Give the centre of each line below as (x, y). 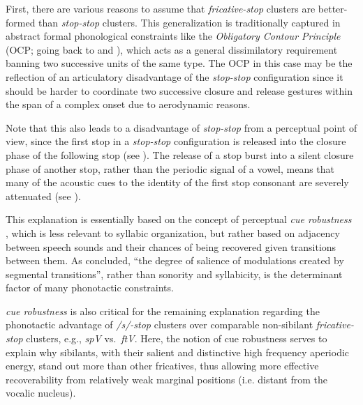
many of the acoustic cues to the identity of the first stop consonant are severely (177, 182)
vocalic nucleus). (41, 393)
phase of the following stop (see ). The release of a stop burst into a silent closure (180, 154)
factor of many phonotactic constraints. (90, 288)
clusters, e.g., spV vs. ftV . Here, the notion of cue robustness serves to (177, 338)
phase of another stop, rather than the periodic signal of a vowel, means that (170, 168)
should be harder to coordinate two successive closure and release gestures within (179, 90)
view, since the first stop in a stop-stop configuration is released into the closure (176, 141)
